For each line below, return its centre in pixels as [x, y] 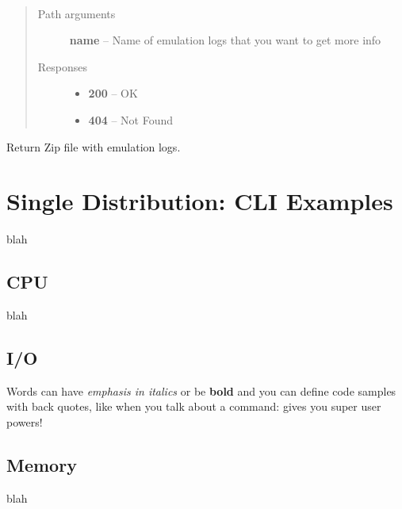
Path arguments [77, 13]
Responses [63, 66]
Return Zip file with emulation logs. [94, 146]
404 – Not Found [131, 119]
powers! [25, 422]
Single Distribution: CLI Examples [200, 201]
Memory [42, 465]
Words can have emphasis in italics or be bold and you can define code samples [201, 390]
